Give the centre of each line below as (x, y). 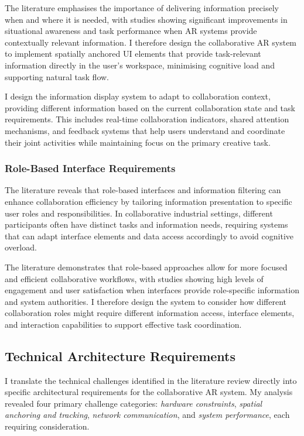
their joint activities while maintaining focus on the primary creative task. (138, 142)
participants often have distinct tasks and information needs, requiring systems (146, 224)
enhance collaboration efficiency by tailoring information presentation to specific (148, 201)
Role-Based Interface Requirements (90, 168)
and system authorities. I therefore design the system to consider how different (146, 301)
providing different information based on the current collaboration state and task (150, 107)
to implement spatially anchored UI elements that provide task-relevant (133, 54)
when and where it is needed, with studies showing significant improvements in (146, 19)
